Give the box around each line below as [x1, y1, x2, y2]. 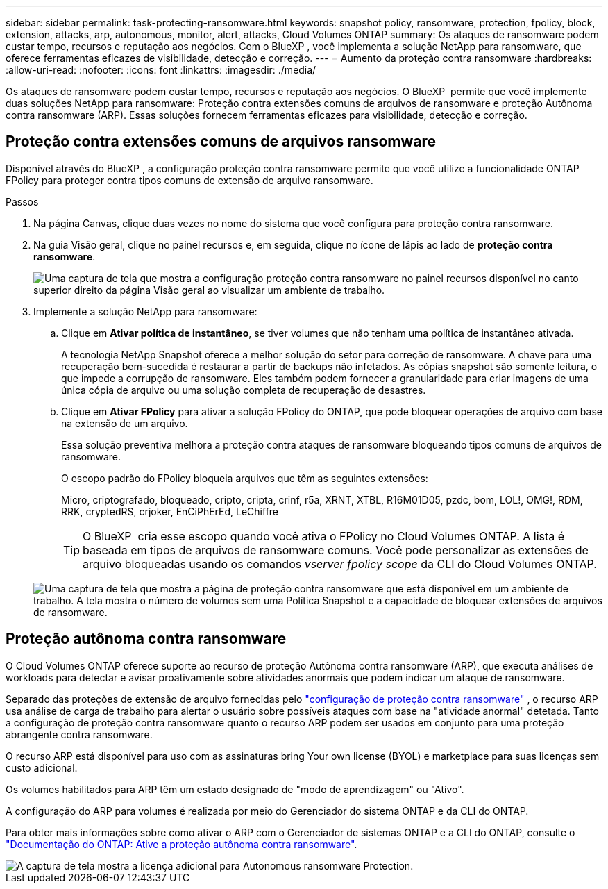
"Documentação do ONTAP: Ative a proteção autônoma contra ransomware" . [6, 838, 357, 850]
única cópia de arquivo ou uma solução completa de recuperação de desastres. [61, 383, 426, 396]
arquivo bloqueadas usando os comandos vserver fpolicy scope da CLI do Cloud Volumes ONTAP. [83, 556, 597, 571]
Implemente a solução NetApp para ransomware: [33, 305, 257, 317]
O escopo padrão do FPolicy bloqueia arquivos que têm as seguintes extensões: [61, 472, 428, 484]
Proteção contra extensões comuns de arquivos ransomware [6, 133, 437, 151]
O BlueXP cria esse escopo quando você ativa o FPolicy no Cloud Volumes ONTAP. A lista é [83, 529, 565, 543]
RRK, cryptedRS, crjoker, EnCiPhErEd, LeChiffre [61, 505, 279, 517]
